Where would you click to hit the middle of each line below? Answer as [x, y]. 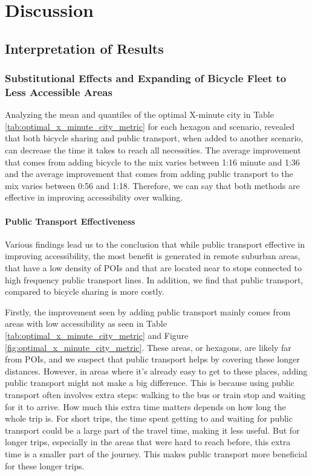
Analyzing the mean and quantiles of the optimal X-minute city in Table [139, 114]
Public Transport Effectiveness [70, 221]
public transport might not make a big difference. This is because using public [150, 383]
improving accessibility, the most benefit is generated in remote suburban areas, [153, 256]
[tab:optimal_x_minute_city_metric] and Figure [97, 335]
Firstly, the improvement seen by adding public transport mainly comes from [148, 311]
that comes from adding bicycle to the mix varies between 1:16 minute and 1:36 [152, 162]
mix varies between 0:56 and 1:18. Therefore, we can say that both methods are [152, 185]
